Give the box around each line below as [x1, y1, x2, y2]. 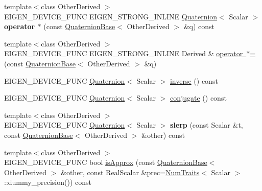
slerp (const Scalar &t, [170, 120, 243, 130]
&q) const [183, 21, 215, 32]
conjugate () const [170, 92, 227, 103]
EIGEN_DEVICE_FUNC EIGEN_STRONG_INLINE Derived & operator [4, 48, 243, 59]
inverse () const [170, 75, 218, 86]
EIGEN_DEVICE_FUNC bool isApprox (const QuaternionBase [4, 157, 207, 168]
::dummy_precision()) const [4, 177, 91, 187]
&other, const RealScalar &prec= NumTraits [61, 166, 200, 177]
